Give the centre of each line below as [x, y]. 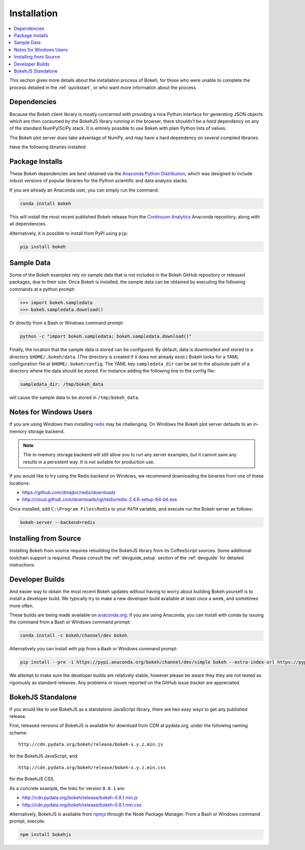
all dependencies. [28, 224]
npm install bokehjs [45, 835]
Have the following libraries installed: [48, 147]
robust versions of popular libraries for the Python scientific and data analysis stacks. [99, 181]
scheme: [19, 733]
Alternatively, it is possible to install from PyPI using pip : [69, 233]
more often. [22, 606]
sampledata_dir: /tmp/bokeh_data [62, 384]
